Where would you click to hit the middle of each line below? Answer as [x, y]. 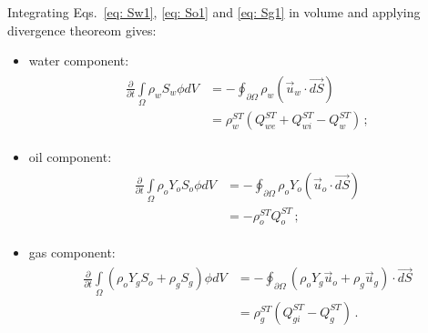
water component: [79, 61]
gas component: [72, 252]
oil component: [70, 157]
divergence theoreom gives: [82, 30]
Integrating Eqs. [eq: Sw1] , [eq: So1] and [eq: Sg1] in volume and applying [214, 12]
